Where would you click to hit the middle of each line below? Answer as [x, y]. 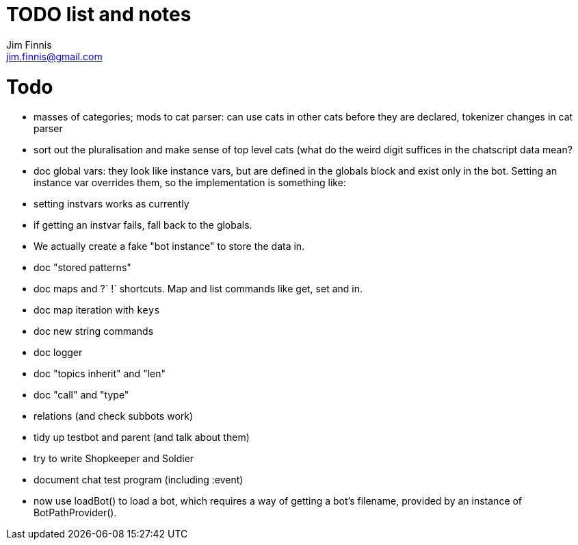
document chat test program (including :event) [139, 480]
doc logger [58, 353]
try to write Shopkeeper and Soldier [114, 459]
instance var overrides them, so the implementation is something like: [190, 183]
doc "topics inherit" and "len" [100, 374]
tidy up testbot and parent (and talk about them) [142, 438]
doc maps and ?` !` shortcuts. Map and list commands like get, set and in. [198, 289]
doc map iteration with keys [97, 310]
